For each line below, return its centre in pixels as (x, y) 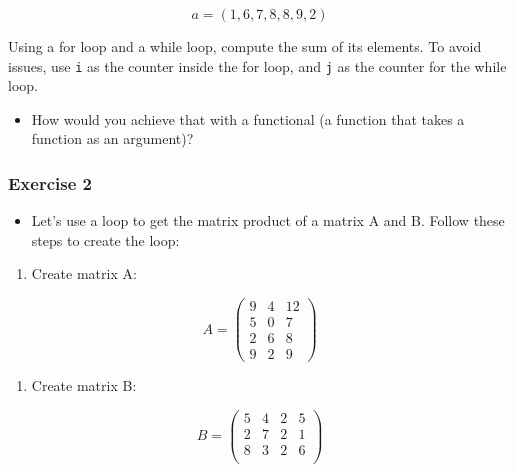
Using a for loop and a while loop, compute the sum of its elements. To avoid (245, 46)
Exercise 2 (50, 182)
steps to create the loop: (105, 239)
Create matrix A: (84, 273)
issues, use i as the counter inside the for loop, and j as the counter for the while (257, 65)
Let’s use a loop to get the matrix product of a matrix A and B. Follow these (268, 220)
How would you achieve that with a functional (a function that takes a (248, 118)
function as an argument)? (112, 138)
